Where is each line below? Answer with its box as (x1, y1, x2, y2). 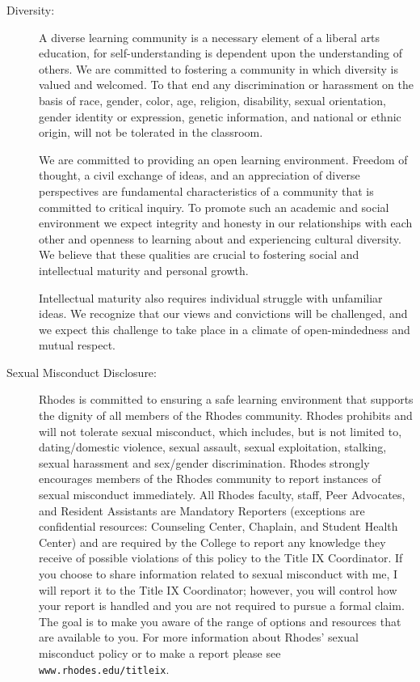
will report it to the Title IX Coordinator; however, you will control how (39, 581, 397, 598)
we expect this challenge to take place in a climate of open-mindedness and (39, 320, 410, 337)
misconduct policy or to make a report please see (39, 644, 281, 661)
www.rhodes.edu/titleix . (39, 660, 170, 677)
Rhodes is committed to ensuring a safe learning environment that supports (39, 391, 414, 408)
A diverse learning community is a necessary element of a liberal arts (39, 28, 380, 45)
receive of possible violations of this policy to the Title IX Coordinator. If (39, 549, 403, 566)
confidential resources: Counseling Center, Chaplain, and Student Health (39, 518, 398, 535)
